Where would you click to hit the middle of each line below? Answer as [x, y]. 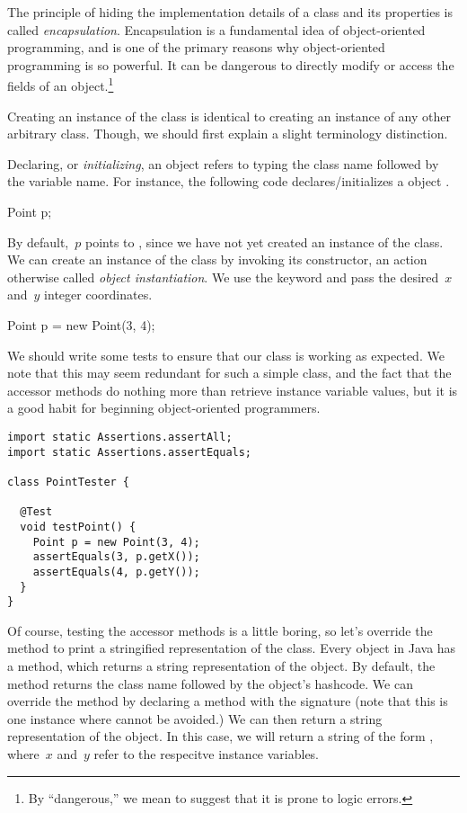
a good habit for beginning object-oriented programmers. [164, 408]
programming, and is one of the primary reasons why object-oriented [196, 47]
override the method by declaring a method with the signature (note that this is [228, 701]
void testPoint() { [78, 527]
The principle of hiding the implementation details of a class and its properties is [230, 12]
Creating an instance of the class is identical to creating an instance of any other [229, 116]
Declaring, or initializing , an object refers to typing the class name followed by [223, 163]
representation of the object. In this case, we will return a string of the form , [220, 736]
